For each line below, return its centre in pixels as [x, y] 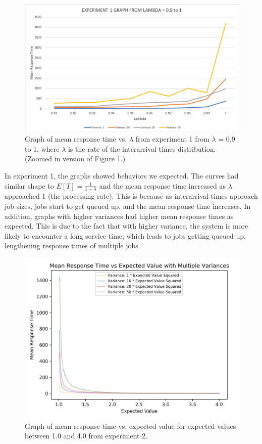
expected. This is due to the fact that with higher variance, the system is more [126, 226]
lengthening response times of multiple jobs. [72, 246]
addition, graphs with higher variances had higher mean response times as [119, 216]
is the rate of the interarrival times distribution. [142, 148]
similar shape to [29, 185]
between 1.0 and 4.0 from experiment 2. [86, 436]
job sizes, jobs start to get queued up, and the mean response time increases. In [128, 206]
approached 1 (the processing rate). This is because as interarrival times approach [131, 196]
